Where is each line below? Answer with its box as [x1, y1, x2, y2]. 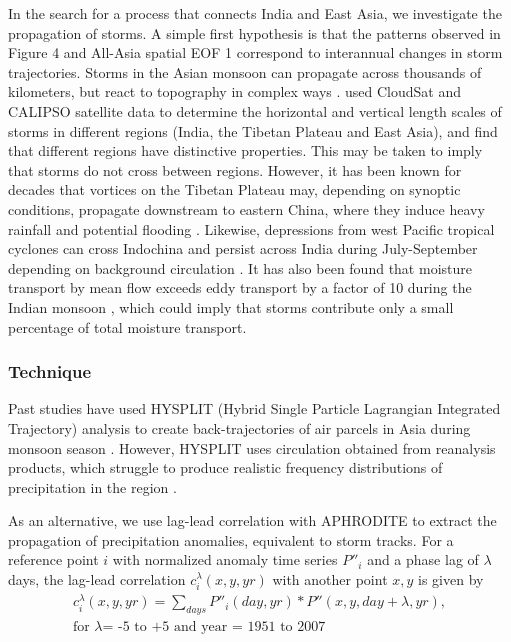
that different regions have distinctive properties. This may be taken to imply [8, 140, 483, 161]
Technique [8, 359, 92, 384]
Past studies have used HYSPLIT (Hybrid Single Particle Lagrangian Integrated [8, 398, 501, 419]
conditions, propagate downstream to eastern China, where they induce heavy [8, 198, 485, 219]
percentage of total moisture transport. [8, 316, 247, 337]
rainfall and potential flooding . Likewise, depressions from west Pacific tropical [8, 218, 495, 239]
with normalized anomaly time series [112, 549, 338, 570]
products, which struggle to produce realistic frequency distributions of [8, 457, 443, 478]
